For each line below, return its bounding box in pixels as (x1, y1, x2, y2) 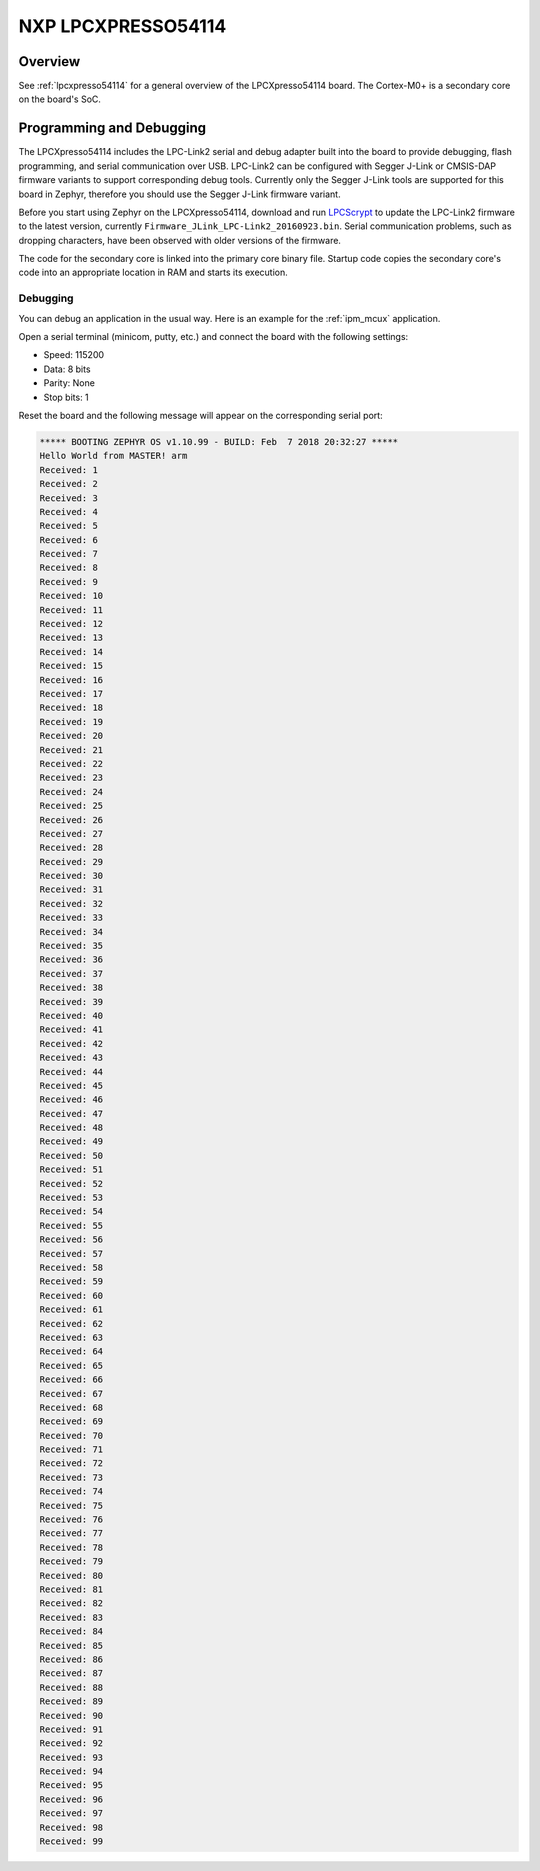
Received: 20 (39, 730, 104, 742)
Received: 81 (39, 1583, 104, 1595)
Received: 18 (39, 702, 104, 714)
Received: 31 (39, 884, 104, 895)
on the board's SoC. (18, 93, 102, 105)
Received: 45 (39, 1080, 104, 1091)
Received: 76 (39, 1514, 104, 1525)
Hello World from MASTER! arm (39, 450, 188, 462)
